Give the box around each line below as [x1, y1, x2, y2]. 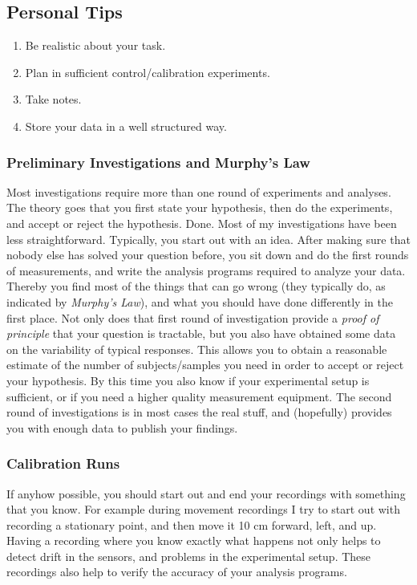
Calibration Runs [6, 453, 120, 473]
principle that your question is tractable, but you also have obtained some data [6, 325, 396, 342]
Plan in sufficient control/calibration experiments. [25, 63, 270, 80]
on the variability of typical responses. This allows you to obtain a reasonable [6, 340, 387, 357]
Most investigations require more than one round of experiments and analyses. [6, 183, 391, 200]
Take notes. [25, 91, 82, 108]
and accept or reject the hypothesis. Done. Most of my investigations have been [6, 214, 397, 231]
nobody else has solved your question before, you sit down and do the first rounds [6, 246, 409, 263]
